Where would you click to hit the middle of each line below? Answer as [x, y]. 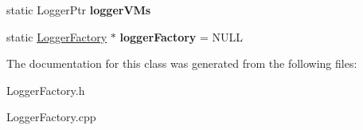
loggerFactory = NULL [181, 36]
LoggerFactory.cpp [51, 117]
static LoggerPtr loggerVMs [79, 10]
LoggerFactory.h [46, 90]
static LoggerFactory [57, 36]
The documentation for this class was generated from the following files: [182, 63]
